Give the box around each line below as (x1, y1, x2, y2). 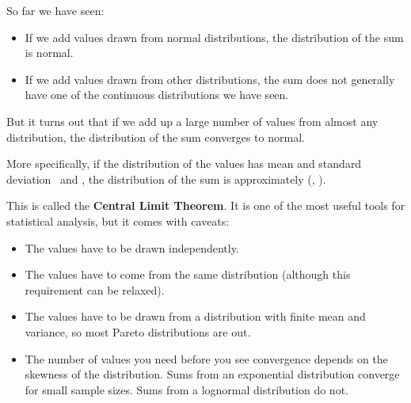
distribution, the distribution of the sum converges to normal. (6, 128, 305, 145)
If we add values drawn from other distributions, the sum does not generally (25, 70, 395, 87)
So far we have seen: (6, 2, 105, 18)
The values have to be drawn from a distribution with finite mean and (25, 308, 366, 325)
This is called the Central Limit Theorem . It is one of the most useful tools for (6, 197, 405, 214)
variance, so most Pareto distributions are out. (25, 323, 251, 340)
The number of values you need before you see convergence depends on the (25, 350, 388, 367)
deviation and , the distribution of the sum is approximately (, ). (6, 170, 326, 187)
